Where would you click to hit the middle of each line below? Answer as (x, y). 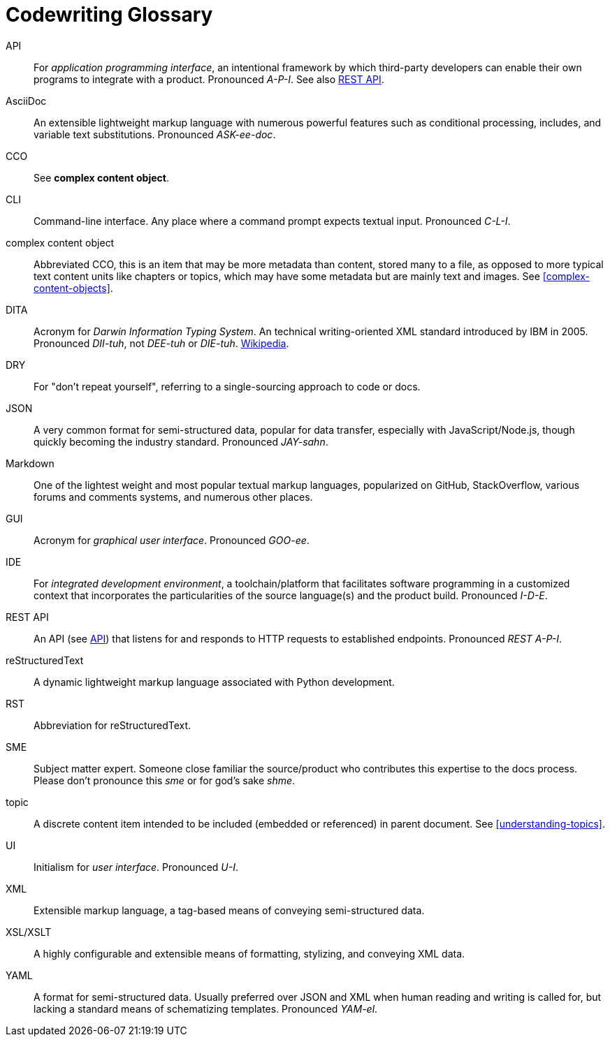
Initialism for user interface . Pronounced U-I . (136, 867)
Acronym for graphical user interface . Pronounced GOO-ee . (172, 540)
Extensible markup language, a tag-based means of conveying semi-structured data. (229, 910)
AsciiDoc (26, 101)
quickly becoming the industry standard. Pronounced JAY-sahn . (181, 441)
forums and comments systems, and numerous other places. (173, 497)
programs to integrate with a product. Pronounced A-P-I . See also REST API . (209, 79)
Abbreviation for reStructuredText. (112, 725)
